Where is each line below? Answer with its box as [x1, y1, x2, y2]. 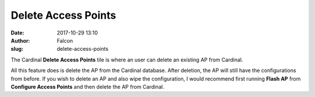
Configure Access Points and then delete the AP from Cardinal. [10, 83, 164, 90]
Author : [10, 37, 30, 44]
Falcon [57, 37, 73, 44]
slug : [10, 46, 23, 53]
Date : [10, 29, 24, 36]
